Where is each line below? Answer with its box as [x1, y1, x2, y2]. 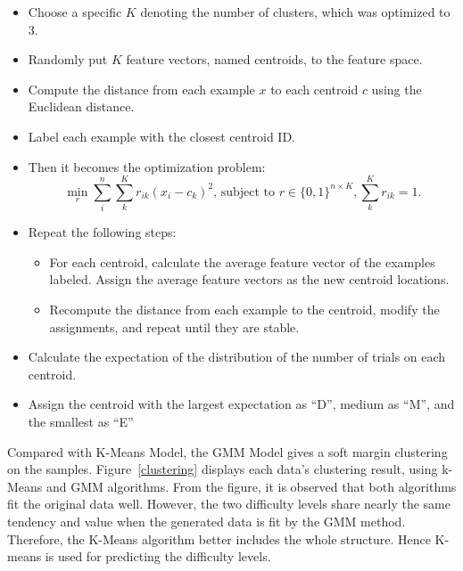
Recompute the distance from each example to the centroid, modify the [49, 300, 440, 319]
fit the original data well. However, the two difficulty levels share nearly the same [7, 494, 451, 513]
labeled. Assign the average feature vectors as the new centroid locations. [49, 270, 450, 289]
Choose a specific [28, 3, 122, 20]
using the [371, 79, 422, 98]
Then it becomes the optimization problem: [28, 157, 266, 175]
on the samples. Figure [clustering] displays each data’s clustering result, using [7, 460, 438, 478]
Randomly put [28, 50, 108, 69]
